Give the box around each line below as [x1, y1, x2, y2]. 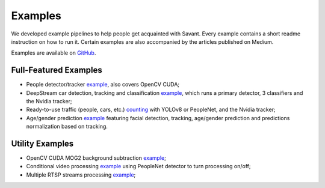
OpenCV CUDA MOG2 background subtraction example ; [26, 154, 167, 162]
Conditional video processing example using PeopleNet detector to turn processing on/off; [26, 163, 251, 170]
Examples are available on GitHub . [11, 49, 96, 56]
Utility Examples [11, 139, 74, 148]
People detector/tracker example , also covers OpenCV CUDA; [26, 81, 180, 88]
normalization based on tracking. [26, 123, 108, 130]
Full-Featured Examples [11, 65, 102, 75]
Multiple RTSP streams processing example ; [26, 171, 136, 178]
